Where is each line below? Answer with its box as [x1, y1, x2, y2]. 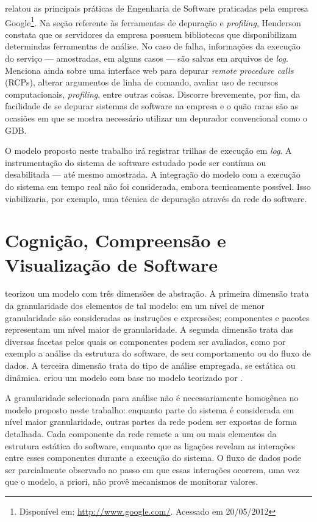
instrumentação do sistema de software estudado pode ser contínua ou [5, 156, 266, 169]
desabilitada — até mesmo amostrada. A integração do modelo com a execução [5, 168, 301, 181]
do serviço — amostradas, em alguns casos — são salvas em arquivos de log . [5, 52, 288, 65]
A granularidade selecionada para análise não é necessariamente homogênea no [5, 391, 299, 404]
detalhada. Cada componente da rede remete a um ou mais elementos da [5, 427, 277, 440]
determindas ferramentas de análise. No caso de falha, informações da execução [5, 40, 301, 53]
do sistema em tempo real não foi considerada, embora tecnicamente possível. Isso [5, 179, 311, 192]
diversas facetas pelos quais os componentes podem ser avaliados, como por [5, 335, 286, 347]
